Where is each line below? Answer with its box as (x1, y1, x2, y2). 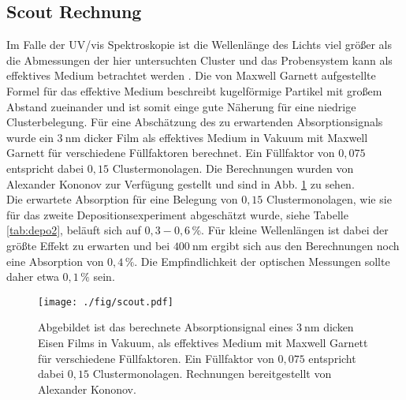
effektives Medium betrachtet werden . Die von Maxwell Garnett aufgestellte (6, 67, 376, 84)
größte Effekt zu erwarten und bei (6, 237, 170, 253)
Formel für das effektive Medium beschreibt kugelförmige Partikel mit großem (6, 82, 382, 99)
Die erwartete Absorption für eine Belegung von (6, 191, 238, 207)
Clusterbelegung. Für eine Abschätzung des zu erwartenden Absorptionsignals (6, 114, 383, 130)
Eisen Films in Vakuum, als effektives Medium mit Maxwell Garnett (38, 334, 368, 350)
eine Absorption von (6, 252, 104, 269)
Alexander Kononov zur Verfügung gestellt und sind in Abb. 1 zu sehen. (6, 175, 355, 192)
